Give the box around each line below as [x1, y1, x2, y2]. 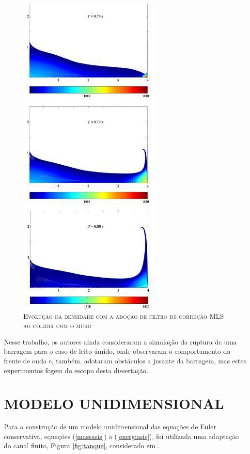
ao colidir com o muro [23, 320, 92, 330]
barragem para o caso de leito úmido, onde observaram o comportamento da [4, 346, 231, 356]
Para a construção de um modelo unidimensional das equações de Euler [4, 422, 216, 432]
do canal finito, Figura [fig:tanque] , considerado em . [4, 440, 159, 451]
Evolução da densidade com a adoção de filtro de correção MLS [23, 311, 224, 321]
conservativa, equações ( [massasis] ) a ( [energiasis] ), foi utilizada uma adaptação [4, 431, 239, 441]
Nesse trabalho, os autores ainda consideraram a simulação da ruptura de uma [4, 336, 237, 346]
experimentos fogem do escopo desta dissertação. [4, 365, 148, 375]
